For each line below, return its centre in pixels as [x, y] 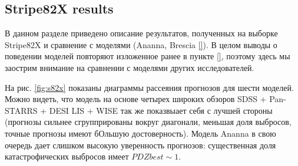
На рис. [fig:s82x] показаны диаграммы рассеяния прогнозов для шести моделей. [149, 87]
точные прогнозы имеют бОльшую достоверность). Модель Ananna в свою [140, 133]
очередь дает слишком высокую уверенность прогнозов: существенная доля [140, 145]
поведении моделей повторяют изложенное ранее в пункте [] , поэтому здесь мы [148, 56]
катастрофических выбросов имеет [67, 156]
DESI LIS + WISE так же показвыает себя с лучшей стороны [161, 110]
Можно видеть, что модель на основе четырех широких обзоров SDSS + [136, 99]
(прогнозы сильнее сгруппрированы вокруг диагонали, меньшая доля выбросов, [148, 122]
